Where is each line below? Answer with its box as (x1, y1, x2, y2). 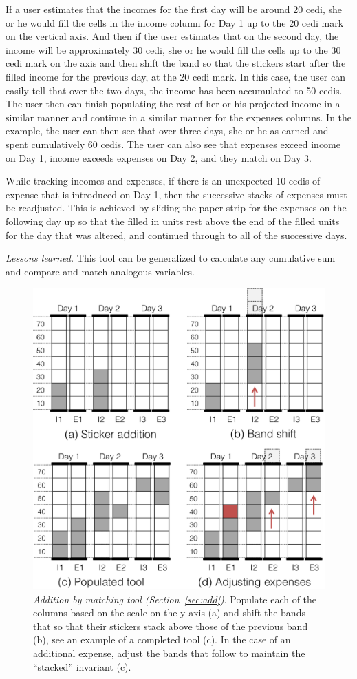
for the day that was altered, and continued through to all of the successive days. (6, 227, 347, 242)
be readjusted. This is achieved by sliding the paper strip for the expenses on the (6, 200, 347, 215)
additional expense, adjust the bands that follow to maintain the (33, 645, 305, 660)
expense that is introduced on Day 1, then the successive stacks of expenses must (6, 187, 347, 201)
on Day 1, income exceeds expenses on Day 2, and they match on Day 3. (6, 150, 312, 165)
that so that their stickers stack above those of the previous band (33, 618, 308, 633)
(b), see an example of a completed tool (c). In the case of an (33, 632, 291, 647)
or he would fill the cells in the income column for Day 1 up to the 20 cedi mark (6, 15, 344, 30)
